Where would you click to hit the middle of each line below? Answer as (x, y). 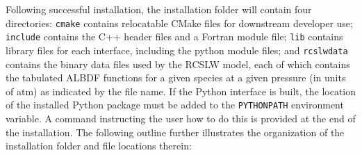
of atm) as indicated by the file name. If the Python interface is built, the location (181, 91)
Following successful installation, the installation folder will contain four (159, 9)
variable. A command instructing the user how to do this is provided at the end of (181, 118)
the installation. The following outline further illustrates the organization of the (175, 132)
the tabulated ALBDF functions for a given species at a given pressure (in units (176, 77)
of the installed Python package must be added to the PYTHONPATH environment (175, 105)
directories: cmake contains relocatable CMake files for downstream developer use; (179, 23)
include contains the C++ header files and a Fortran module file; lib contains (174, 36)
